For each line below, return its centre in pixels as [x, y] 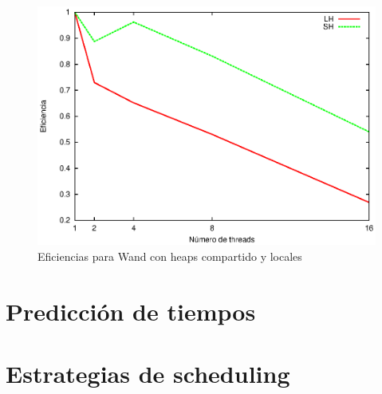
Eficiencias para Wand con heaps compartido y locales [170, 256]
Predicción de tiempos [131, 311]
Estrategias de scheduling [148, 373]
